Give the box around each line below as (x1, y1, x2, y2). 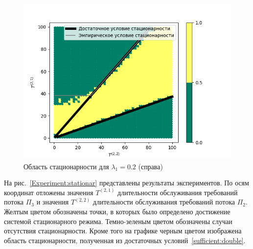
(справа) (138, 161, 163, 171)
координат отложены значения (4, 187, 93, 197)
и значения (36, 197, 69, 207)
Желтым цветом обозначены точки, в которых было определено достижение (4, 206, 230, 216)
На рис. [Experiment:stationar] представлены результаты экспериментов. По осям (4, 178, 249, 188)
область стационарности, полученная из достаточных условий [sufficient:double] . (4, 235, 246, 245)
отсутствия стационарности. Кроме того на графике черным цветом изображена (4, 226, 242, 236)
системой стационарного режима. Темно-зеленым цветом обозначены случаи (4, 216, 232, 226)
